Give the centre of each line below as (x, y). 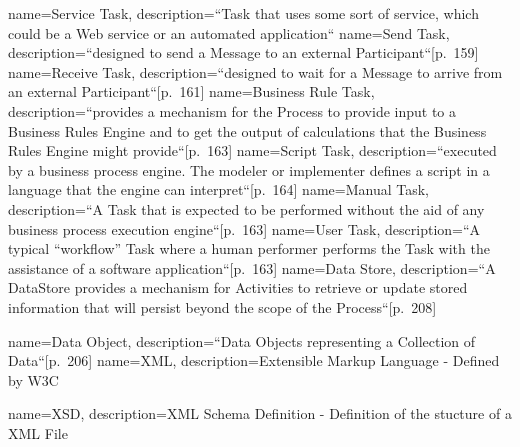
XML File (38, 432)
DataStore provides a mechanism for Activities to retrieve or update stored (238, 287)
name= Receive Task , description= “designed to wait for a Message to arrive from (255, 71)
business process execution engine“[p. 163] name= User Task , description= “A (244, 228)
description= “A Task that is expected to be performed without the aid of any (246, 208)
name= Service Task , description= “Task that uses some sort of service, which (243, 13)
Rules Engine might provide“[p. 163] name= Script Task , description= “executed (252, 150)
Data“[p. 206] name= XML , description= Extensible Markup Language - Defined (254, 360)
